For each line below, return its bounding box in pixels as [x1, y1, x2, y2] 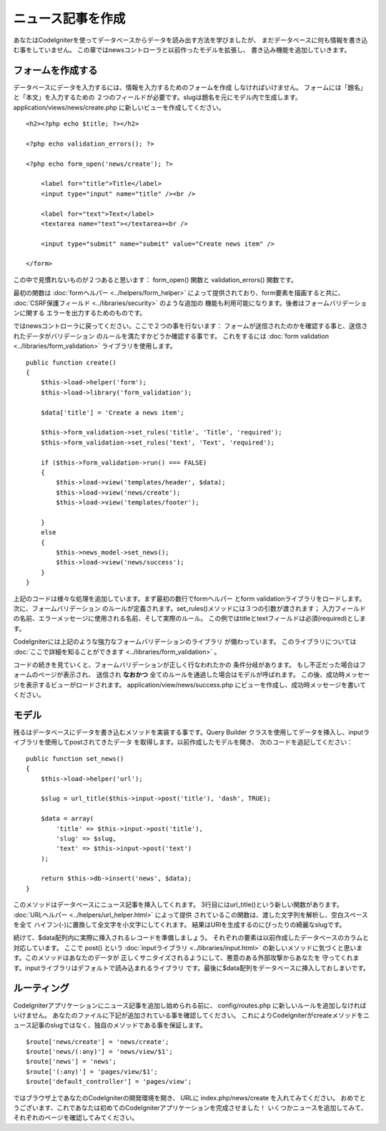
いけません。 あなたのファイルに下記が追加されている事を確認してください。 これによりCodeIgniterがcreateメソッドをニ [13, 1011, 370, 1020]
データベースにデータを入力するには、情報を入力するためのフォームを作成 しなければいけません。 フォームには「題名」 [13, 83, 367, 91]
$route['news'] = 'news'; [26, 1057, 117, 1066]
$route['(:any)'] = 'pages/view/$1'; [26, 1067, 159, 1075]
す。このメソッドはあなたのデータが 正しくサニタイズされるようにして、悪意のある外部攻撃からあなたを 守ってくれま [13, 954, 360, 962]
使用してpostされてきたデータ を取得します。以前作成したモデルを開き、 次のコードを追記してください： [44, 738, 354, 747]
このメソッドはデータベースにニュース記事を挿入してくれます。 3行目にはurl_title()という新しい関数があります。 [13, 900, 343, 909]
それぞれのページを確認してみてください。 [13, 1113, 139, 1122]
